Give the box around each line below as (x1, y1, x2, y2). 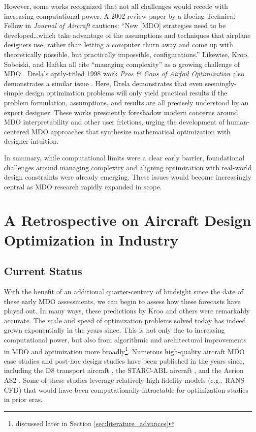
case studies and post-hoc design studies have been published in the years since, (4, 355, 245, 366)
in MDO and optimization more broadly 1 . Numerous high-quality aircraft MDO (4, 344, 245, 356)
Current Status (4, 263, 82, 278)
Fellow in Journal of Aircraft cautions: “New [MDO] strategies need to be (4, 20, 226, 31)
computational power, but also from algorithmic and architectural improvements (4, 335, 247, 345)
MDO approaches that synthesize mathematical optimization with (31, 126, 231, 136)
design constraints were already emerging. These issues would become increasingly (4, 172, 252, 182)
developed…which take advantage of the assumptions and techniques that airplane (4, 30, 251, 40)
